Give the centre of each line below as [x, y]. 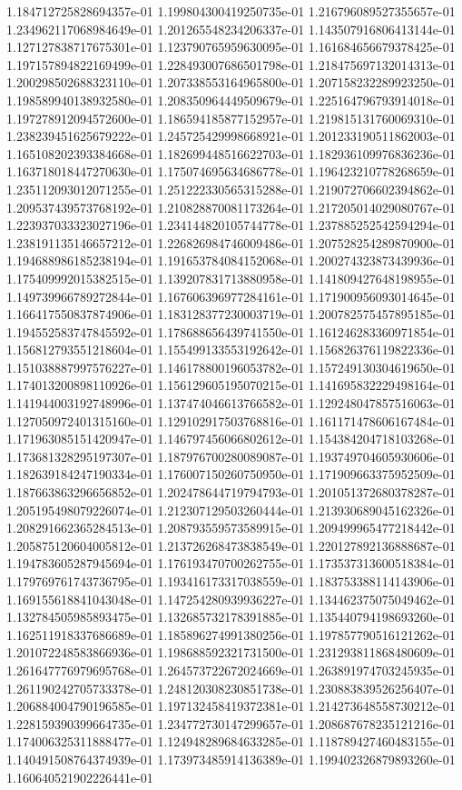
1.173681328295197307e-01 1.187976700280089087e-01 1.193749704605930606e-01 [231, 456]
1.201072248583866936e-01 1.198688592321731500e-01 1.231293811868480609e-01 [231, 652]
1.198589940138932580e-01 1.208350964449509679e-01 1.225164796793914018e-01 [231, 100]
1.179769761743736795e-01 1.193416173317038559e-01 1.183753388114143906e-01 [231, 581]
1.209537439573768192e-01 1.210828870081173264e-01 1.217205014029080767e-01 [231, 207]
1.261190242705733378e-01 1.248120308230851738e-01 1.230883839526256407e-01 [231, 688]
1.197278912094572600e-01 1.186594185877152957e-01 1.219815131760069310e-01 [231, 118]
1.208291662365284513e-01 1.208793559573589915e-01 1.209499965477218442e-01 [231, 528]
